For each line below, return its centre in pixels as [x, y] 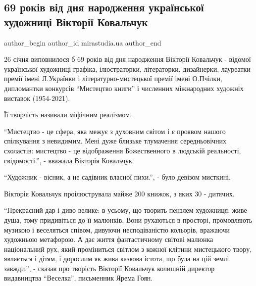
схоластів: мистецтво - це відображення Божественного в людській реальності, [123, 150]
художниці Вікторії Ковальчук [76, 22]
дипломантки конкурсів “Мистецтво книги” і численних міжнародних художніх [124, 88]
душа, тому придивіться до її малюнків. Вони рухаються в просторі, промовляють [128, 219]
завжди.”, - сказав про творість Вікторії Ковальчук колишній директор [109, 268]
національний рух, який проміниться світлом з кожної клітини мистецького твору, [128, 249]
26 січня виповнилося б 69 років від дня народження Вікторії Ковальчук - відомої [128, 59]
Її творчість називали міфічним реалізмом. [68, 115]
